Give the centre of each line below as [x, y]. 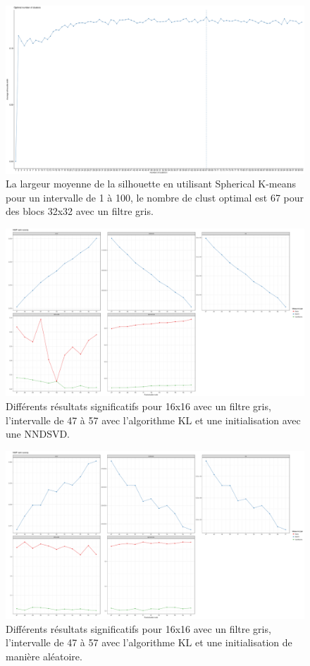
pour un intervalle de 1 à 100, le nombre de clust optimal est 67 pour [155, 197]
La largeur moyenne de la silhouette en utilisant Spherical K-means [151, 184]
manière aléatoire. [44, 656]
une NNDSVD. [38, 434]
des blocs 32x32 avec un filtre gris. [80, 211]
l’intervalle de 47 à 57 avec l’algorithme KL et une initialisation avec [153, 420]
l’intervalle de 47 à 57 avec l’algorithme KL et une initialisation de [149, 642]
